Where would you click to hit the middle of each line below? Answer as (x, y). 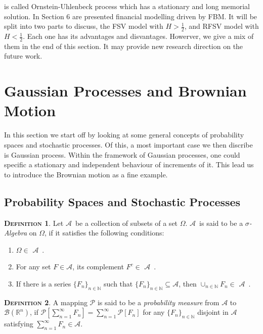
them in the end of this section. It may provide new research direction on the (124, 46)
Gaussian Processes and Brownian (125, 91)
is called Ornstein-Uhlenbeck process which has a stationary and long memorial (127, 6)
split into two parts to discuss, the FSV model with (84, 26)
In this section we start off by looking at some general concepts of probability (124, 135)
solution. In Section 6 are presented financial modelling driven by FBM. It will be (131, 16)
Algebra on (20, 233)
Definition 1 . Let (34, 223)
